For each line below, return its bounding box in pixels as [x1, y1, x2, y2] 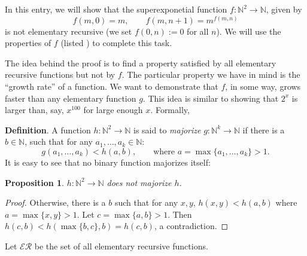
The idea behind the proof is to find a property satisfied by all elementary [5, 56, 276, 69]
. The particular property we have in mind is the [121, 68, 300, 81]
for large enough [83, 103, 143, 116]
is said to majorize [133, 123, 201, 136]
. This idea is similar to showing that [142, 92, 279, 104]
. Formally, [150, 103, 190, 116]
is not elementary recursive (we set [5, 25, 132, 37]
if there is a [242, 123, 285, 136]
